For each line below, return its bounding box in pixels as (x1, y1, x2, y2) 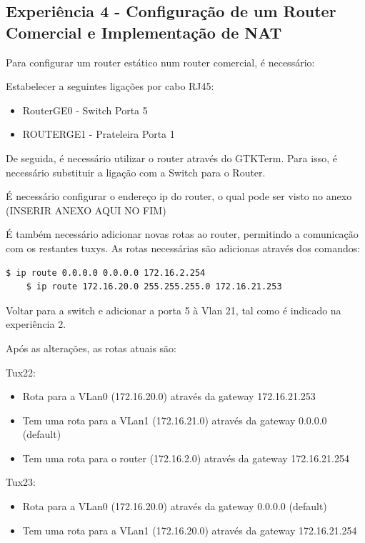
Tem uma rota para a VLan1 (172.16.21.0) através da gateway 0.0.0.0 (22, 412, 327, 427)
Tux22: (6, 364, 36, 379)
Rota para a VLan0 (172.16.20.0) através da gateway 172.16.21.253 (22, 389, 316, 404)
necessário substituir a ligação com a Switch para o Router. (6, 164, 266, 179)
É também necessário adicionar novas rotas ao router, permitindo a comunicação (6, 226, 359, 241)
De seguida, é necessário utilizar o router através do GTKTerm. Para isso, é (6, 150, 337, 165)
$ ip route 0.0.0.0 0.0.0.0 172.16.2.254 (6, 267, 206, 278)
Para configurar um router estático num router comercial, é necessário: (6, 54, 315, 69)
